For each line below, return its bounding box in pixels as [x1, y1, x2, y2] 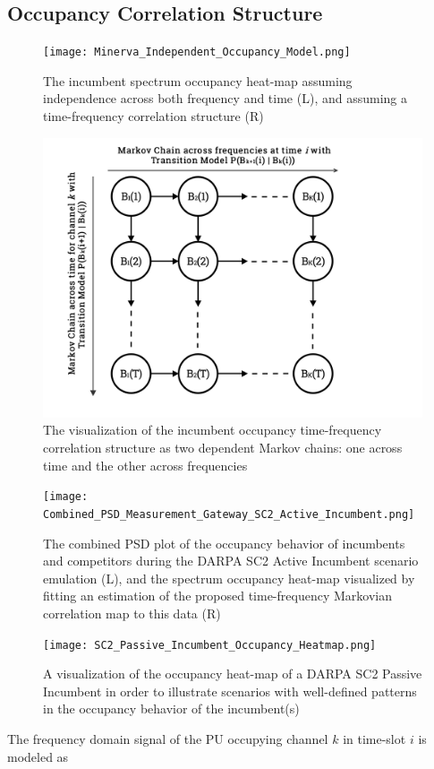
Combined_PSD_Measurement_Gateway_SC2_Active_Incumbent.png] [43, 507, 415, 521]
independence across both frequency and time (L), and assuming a [43, 89, 407, 108]
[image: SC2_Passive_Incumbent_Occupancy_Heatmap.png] [43, 638, 377, 652]
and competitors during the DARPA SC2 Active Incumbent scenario [43, 551, 419, 570]
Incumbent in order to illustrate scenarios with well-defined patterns [43, 681, 417, 700]
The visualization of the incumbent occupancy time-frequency [43, 420, 382, 439]
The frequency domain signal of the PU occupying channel [7, 729, 328, 747]
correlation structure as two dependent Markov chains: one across [43, 438, 403, 457]
